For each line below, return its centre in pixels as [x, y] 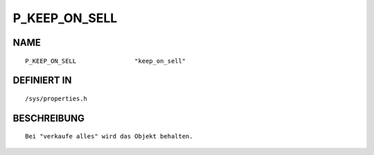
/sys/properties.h [56, 98]
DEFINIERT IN [42, 81]
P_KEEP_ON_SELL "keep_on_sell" [106, 61]
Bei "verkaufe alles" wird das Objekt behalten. [109, 136]
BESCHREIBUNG [49, 118]
